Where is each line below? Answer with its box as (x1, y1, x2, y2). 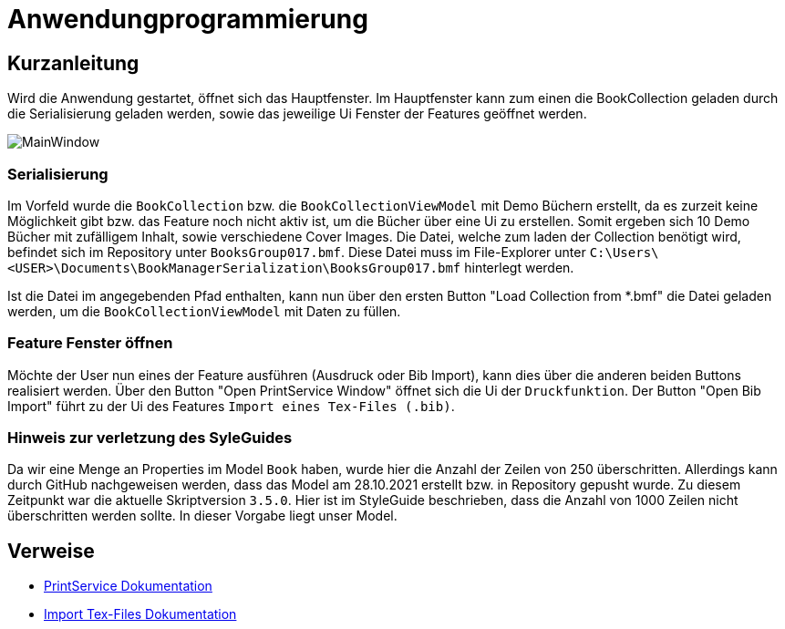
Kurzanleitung (7, 51, 139, 75)
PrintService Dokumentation (44, 578, 212, 594)
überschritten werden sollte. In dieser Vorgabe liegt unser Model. (7, 508, 398, 524)
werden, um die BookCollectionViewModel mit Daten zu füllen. (7, 303, 401, 319)
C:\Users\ (589, 244, 659, 260)
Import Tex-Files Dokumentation (44, 606, 237, 623)
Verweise (7, 539, 95, 562)
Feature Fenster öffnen (7, 334, 173, 353)
